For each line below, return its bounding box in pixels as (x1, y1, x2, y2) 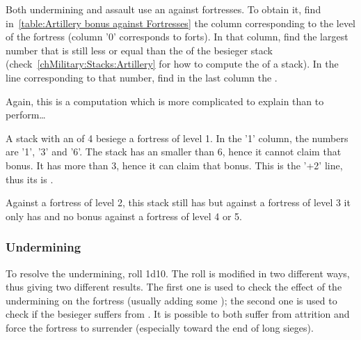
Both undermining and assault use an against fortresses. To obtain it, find (6, 2, 321, 16)
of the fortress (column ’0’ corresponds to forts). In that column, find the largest (6, 29, 348, 44)
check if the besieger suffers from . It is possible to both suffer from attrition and (6, 307, 350, 321)
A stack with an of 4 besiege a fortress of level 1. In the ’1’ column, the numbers (6, 130, 348, 145)
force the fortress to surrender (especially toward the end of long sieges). (6, 320, 314, 334)
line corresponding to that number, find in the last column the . (6, 70, 278, 84)
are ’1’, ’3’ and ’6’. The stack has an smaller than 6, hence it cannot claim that (6, 144, 342, 159)
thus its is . (6, 171, 54, 186)
